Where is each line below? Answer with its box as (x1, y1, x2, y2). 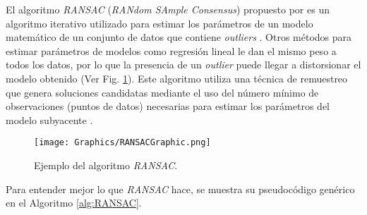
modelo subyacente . (6, 112, 93, 127)
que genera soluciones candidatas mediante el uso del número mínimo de (6, 85, 319, 99)
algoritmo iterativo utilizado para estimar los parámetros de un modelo (6, 16, 313, 30)
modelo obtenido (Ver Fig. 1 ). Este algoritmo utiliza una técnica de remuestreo (6, 70, 348, 85)
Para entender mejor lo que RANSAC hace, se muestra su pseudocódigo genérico (6, 181, 355, 196)
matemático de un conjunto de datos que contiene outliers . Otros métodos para (6, 30, 352, 44)
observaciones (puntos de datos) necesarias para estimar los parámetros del (6, 99, 330, 113)
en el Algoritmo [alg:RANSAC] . (6, 195, 142, 210)
